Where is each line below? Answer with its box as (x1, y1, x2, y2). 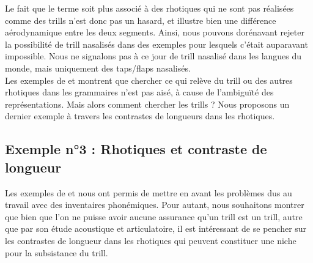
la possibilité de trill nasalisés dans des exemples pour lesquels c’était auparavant (5, 37, 308, 50)
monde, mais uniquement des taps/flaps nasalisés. (5, 61, 191, 74)
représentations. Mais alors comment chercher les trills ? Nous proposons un (5, 97, 290, 110)
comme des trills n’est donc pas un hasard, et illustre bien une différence (5, 13, 276, 26)
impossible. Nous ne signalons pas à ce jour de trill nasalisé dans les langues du (5, 50, 302, 62)
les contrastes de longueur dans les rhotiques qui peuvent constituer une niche (5, 234, 296, 246)
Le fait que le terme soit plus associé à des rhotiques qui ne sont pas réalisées (5, 2, 294, 14)
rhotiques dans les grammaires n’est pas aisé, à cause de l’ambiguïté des (5, 86, 274, 98)
